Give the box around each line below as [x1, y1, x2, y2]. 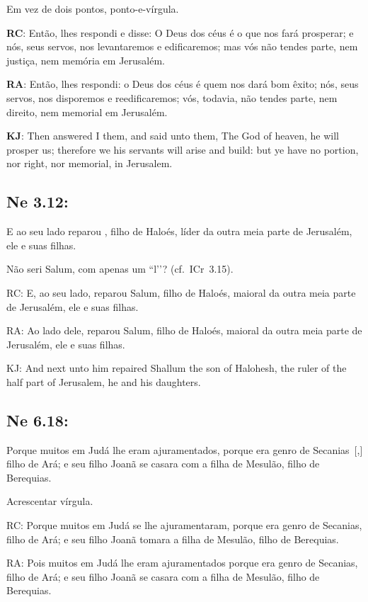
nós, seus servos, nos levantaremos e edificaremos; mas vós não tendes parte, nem [6, 39, 358, 54]
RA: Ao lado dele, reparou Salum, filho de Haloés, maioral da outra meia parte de [6, 323, 362, 338]
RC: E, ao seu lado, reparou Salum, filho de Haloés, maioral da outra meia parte [6, 285, 356, 300]
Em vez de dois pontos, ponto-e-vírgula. [6, 1, 179, 16]
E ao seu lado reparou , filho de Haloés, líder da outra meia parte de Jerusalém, [6, 224, 352, 239]
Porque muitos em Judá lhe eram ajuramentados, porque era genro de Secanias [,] [6, 442, 363, 457]
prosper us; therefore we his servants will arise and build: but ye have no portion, [6, 142, 359, 157]
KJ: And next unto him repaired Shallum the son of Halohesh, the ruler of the [6, 360, 347, 375]
